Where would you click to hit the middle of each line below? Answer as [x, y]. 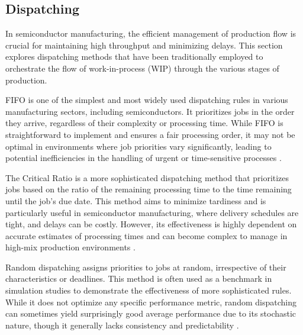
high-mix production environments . [70, 247]
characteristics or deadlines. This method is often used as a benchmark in [139, 278]
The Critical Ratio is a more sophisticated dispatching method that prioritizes [147, 177]
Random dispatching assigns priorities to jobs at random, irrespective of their [146, 267]
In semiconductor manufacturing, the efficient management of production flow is [151, 33]
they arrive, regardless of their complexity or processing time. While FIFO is [144, 123]
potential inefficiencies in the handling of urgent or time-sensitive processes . [144, 158]
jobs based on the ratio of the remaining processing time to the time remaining [149, 189]
